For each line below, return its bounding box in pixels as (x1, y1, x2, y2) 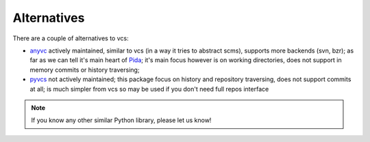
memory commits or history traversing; (29, 66, 140, 74)
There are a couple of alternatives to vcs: (12, 34, 129, 42)
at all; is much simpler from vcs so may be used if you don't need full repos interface (29, 85, 269, 93)
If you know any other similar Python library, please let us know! (31, 116, 212, 124)
